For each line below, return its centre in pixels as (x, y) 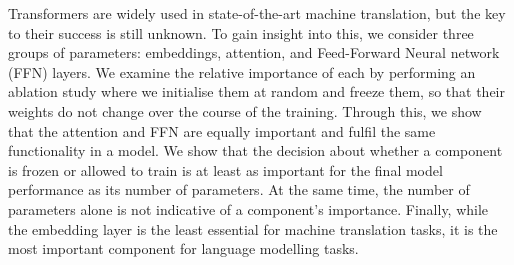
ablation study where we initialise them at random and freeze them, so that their (256, 91)
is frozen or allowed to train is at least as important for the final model (225, 169)
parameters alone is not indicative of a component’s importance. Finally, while (248, 208)
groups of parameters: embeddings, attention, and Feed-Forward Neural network (254, 52)
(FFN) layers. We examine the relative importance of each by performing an (242, 71)
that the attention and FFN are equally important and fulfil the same (222, 130)
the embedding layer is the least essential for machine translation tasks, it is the (253, 228)
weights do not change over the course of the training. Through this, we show (245, 110)
